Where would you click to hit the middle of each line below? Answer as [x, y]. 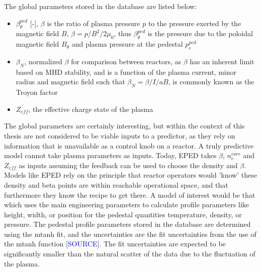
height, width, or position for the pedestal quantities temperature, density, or [123, 214]
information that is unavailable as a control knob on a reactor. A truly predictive [129, 145]
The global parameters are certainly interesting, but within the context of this [124, 126]
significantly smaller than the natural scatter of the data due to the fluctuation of [130, 254]
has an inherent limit [222, 61]
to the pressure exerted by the [195, 23]
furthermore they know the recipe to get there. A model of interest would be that [130, 194]
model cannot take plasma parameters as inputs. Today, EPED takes [110, 155]
